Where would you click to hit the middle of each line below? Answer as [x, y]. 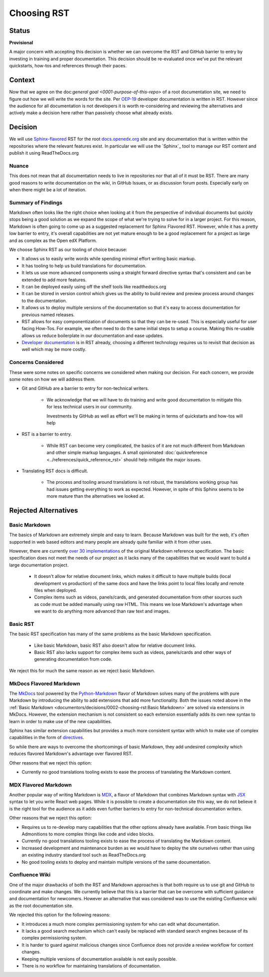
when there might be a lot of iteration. [48, 190]
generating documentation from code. [73, 659]
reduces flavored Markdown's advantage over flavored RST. [71, 754]
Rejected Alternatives [44, 510]
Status [20, 31]
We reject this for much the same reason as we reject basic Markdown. [82, 670]
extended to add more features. [54, 280]
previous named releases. [48, 315]
